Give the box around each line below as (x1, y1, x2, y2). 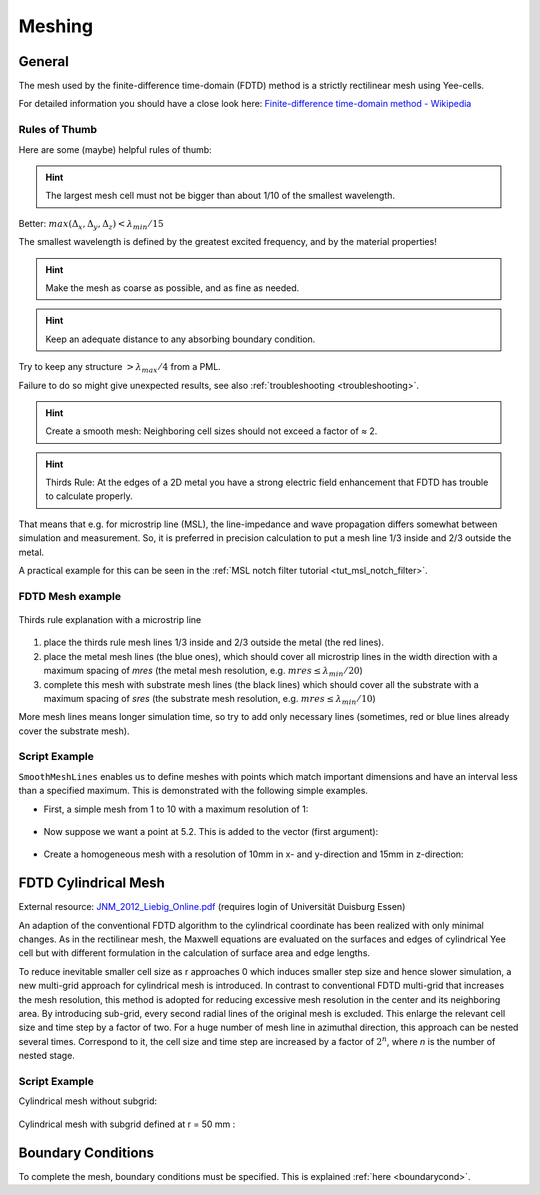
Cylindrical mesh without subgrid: (18, 1095, 158, 1107)
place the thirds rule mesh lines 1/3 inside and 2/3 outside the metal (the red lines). (43, 636, 385, 649)
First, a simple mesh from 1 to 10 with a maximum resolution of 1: (43, 803, 309, 815)
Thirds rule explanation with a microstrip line (18, 613, 202, 625)
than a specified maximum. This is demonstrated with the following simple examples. (18, 785, 369, 797)
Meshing (18, 15, 94, 37)
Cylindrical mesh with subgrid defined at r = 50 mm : (18, 1118, 236, 1130)
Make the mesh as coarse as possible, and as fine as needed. (45, 281, 300, 294)
